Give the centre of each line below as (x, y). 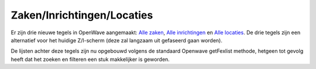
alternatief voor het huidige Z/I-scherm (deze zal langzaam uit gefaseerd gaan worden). (116, 40)
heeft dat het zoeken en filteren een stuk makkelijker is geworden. (90, 59)
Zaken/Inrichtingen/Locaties (82, 15)
